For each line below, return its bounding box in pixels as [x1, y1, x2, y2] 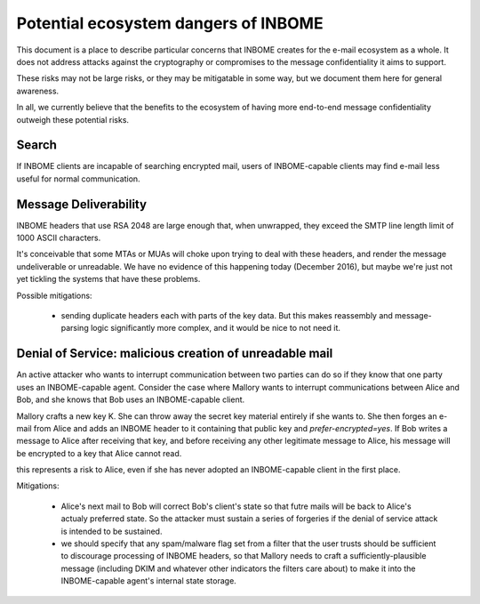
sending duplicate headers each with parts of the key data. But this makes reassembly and [60, 310, 393, 321]
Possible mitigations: [16, 290, 92, 301]
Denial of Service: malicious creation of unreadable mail [16, 346, 333, 361]
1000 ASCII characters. [16, 232, 101, 244]
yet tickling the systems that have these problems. [16, 274, 201, 285]
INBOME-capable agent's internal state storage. [60, 576, 237, 586]
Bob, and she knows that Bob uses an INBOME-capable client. [16, 394, 245, 405]
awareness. [16, 85, 60, 96]
